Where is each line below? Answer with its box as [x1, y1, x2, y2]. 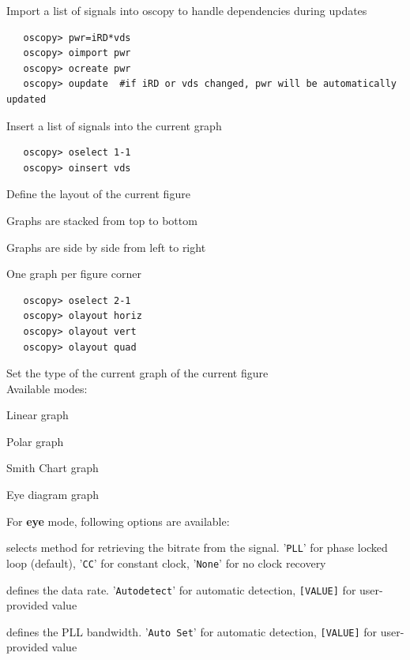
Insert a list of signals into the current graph [6, 117, 222, 133]
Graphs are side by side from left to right [6, 238, 206, 255]
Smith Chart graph [6, 459, 99, 476]
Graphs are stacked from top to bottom [6, 212, 197, 228]
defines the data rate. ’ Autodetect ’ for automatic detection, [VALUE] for [6, 581, 356, 598]
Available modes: [6, 380, 88, 396]
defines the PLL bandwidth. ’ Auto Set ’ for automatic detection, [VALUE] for [6, 623, 378, 639]
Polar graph [6, 433, 64, 449]
